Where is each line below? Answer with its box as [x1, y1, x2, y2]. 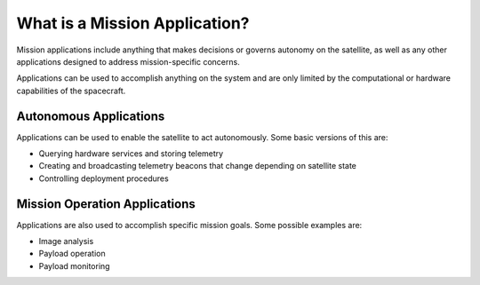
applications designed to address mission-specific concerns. [16, 56, 240, 67]
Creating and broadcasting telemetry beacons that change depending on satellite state [38, 161, 357, 171]
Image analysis [38, 236, 94, 247]
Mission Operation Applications [16, 196, 196, 211]
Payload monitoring [38, 260, 110, 271]
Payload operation [38, 249, 106, 259]
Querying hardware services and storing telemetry [38, 148, 224, 159]
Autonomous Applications [16, 108, 165, 123]
